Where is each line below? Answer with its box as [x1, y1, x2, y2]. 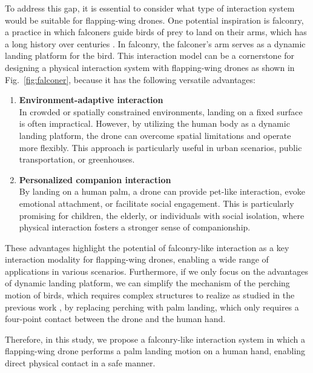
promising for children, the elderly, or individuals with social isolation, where [19, 209, 305, 221]
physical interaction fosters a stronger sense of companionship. [19, 221, 251, 234]
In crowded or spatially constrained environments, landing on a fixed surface [19, 105, 303, 118]
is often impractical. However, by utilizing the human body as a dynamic [19, 117, 290, 130]
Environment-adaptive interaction [19, 93, 163, 106]
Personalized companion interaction [19, 173, 171, 186]
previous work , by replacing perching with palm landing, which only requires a [5, 300, 299, 313]
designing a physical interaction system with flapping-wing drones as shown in [5, 61, 295, 73]
